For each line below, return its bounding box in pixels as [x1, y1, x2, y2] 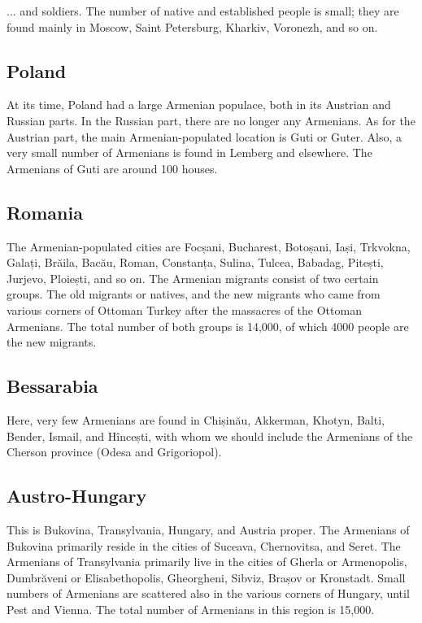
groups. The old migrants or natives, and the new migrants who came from [7, 285, 381, 303]
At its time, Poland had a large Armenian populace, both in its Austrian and [7, 96, 391, 113]
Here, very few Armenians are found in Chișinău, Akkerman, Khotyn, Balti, [7, 411, 385, 428]
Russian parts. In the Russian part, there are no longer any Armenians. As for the [7, 111, 415, 129]
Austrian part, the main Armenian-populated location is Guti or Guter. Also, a [7, 128, 402, 145]
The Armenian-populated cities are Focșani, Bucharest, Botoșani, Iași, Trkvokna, [7, 237, 411, 255]
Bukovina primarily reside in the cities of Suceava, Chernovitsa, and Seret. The [7, 537, 401, 554]
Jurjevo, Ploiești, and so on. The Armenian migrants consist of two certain [7, 269, 379, 286]
